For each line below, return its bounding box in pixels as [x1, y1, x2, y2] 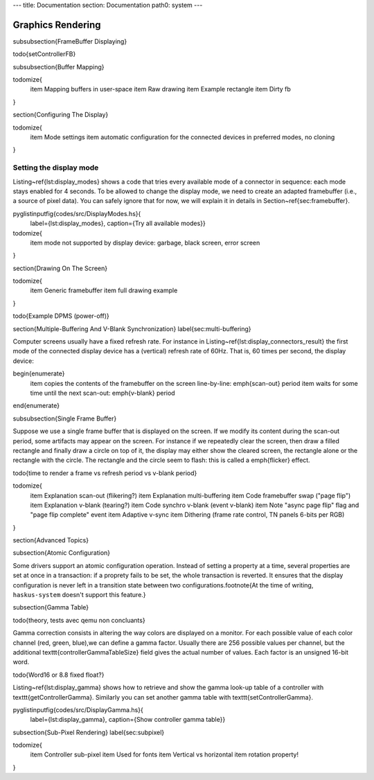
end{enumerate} [12, 402, 60, 410]
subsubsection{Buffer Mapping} [12, 62, 105, 71]
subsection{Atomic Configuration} [12, 549, 111, 557]
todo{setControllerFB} [12, 50, 76, 58]
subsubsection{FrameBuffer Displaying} [12, 37, 127, 45]
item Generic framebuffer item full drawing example [30, 286, 178, 294]
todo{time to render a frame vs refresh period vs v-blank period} [12, 468, 197, 477]
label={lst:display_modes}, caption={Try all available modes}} [30, 219, 206, 228]
